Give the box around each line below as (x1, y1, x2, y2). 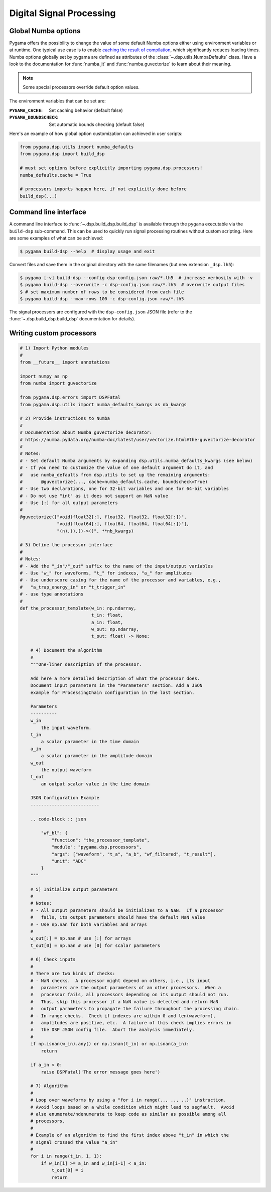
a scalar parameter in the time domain (41, 739, 139, 745)
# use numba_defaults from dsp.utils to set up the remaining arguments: (20, 472, 211, 478)
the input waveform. (41, 725, 92, 731)
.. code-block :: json (30, 816, 86, 822)
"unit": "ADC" (51, 858, 86, 864)
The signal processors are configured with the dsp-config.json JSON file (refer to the (9, 309, 193, 315)
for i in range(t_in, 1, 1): (30, 1153, 102, 1159)
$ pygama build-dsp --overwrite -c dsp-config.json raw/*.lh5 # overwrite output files (20, 282, 245, 288)
